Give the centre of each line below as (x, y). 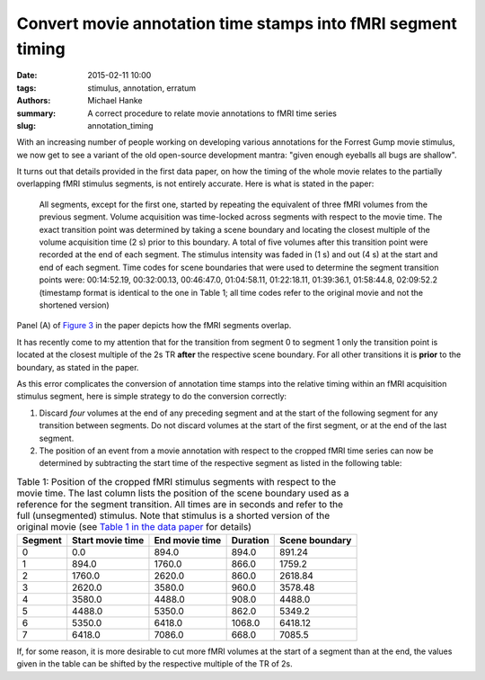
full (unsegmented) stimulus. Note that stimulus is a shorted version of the (173, 515)
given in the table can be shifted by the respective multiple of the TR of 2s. (154, 664)
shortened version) (74, 305)
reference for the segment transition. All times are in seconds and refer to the (180, 504)
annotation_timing (120, 125)
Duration (250, 541)
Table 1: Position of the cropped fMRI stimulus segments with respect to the (176, 481)
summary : (36, 113)
